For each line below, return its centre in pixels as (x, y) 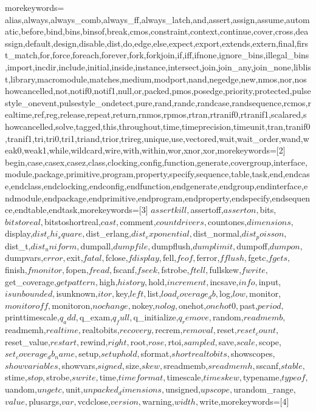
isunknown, (77, 293)
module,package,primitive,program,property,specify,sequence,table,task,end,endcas (157, 174)
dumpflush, (172, 245)
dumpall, (97, 245)
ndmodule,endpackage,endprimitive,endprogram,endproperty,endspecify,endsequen (158, 198)
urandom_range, (265, 389)
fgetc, (258, 258)
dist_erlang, (108, 233)
